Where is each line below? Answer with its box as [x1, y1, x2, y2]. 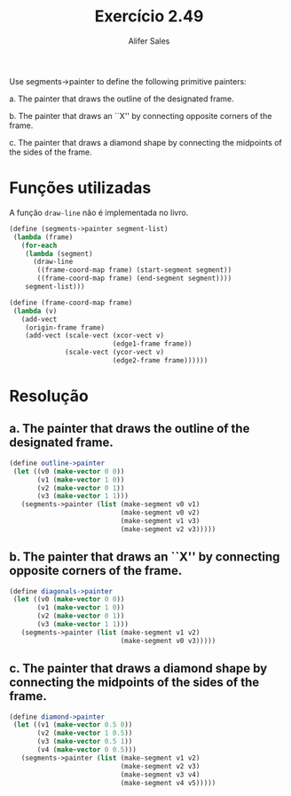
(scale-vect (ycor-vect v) [65, 348, 165, 357]
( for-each [20, 241, 58, 250]
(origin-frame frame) [25, 322, 105, 332]
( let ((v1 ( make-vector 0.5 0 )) [12, 720, 133, 729]
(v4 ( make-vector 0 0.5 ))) [36, 745, 138, 754]
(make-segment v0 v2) [120, 508, 201, 517]
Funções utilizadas [9, 178, 152, 198]
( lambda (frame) [12, 233, 74, 242]
